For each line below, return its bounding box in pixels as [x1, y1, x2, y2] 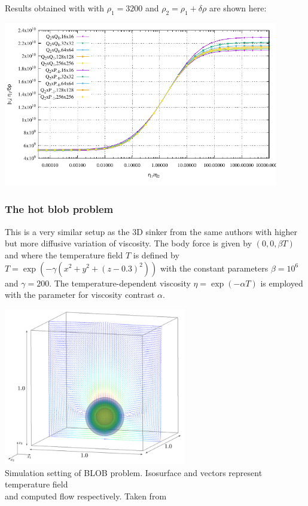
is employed [260, 276, 303, 289]
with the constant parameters [160, 261, 269, 274]
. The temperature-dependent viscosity [49, 276, 191, 289]
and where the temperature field [5, 248, 123, 261]
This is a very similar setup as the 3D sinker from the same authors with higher [5, 225, 298, 237]
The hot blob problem [5, 202, 114, 217]
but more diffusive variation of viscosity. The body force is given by [5, 237, 252, 249]
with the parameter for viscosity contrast [5, 288, 155, 301]
